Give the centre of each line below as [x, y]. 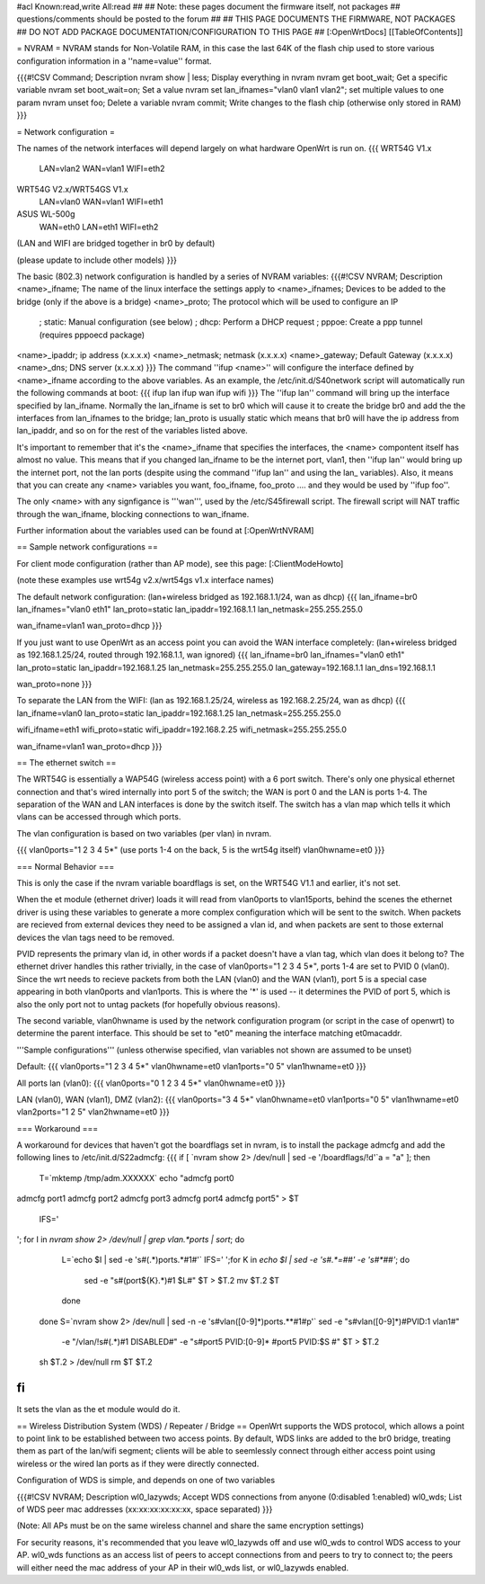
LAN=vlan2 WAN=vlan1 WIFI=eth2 [102, 169]
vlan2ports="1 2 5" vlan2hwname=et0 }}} [93, 1112]
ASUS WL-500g [46, 214]
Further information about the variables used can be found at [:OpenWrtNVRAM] [165, 531]
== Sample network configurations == [88, 547]
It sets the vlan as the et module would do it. [98, 1409]
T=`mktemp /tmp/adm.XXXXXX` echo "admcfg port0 [137, 1177]
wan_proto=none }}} [54, 684]
